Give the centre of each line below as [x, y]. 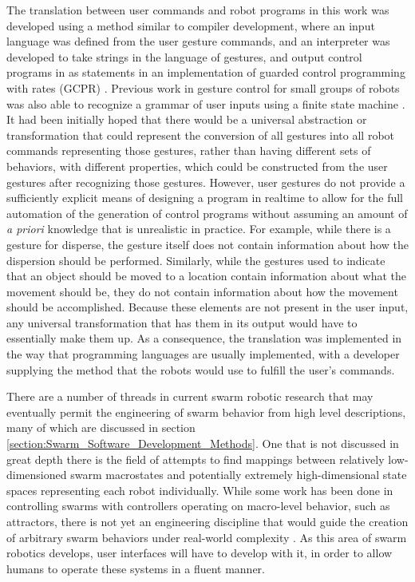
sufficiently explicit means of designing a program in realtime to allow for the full [205, 198]
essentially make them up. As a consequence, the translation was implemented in [204, 338]
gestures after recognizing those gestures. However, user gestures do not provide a [206, 182]
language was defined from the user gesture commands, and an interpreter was [198, 41]
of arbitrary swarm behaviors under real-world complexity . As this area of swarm [207, 537]
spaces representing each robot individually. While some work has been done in [200, 490]
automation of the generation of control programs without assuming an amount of [207, 213]
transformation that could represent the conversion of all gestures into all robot [201, 135]
